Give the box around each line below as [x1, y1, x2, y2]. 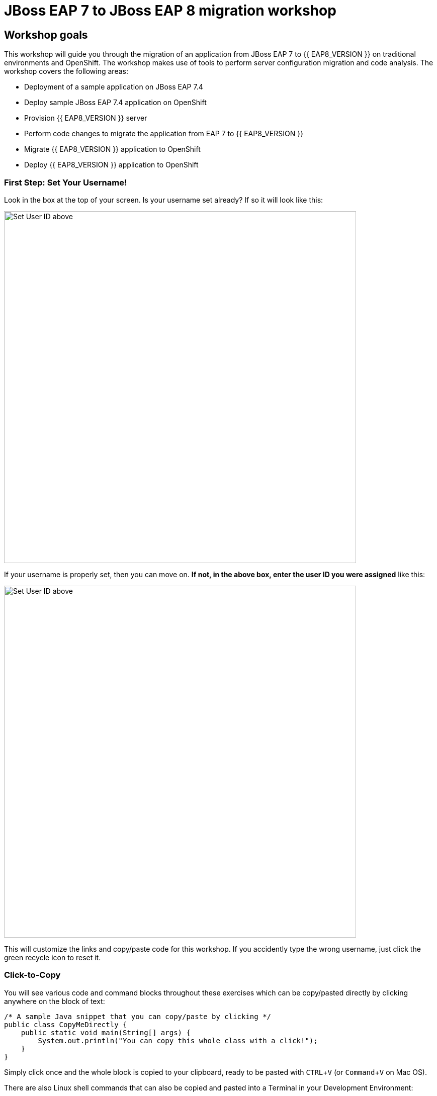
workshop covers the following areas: [4, 67, 128, 76]
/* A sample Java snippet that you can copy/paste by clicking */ [4, 1012, 272, 1021]
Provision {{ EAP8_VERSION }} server [24, 114, 147, 123]
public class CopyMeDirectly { [4, 1020, 127, 1029]
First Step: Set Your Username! [4, 177, 127, 188]
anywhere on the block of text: [4, 996, 105, 1006]
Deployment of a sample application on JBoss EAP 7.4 [24, 82, 203, 92]
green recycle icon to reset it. [4, 953, 101, 962]
